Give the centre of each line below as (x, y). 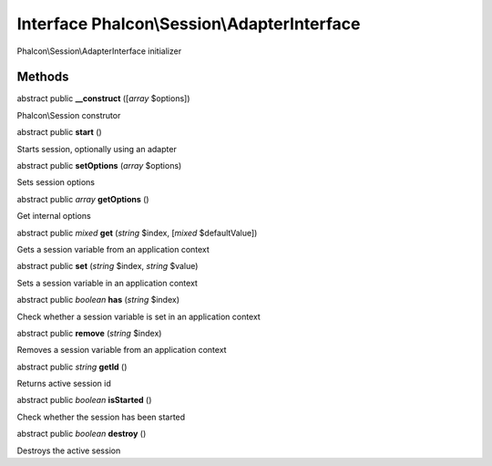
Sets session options (56, 182)
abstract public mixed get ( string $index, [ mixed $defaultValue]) (137, 233)
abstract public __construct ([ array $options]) (103, 98)
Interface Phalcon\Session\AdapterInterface (189, 24)
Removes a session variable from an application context (122, 350)
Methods (43, 77)
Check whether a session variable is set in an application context (139, 316)
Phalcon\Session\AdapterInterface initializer (99, 51)
